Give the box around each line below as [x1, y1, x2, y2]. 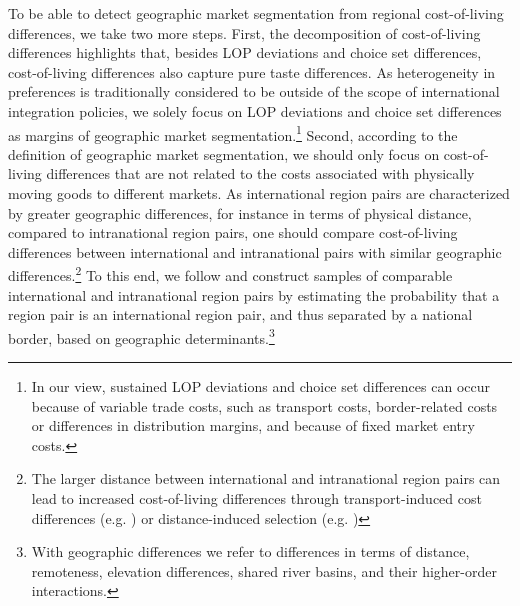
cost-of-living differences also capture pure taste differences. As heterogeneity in [8, 61, 496, 82]
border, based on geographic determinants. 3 [8, 324, 275, 348]
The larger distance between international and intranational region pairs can [31, 468, 501, 489]
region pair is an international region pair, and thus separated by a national [8, 304, 473, 325]
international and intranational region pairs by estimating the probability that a [8, 284, 500, 305]
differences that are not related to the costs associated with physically [46, 163, 475, 184]
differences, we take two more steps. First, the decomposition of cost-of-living [8, 22, 481, 43]
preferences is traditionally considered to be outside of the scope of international [8, 81, 500, 102]
